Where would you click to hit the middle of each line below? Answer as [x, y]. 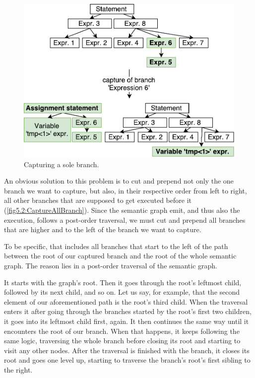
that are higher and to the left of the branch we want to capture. [103, 229]
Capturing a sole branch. [62, 164]
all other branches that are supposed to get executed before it [98, 200]
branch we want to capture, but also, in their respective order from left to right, [126, 190]
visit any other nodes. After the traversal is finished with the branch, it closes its [127, 350]
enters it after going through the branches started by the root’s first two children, [128, 311]
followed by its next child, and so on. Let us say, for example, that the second [122, 292]
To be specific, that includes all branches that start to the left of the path [116, 246]
